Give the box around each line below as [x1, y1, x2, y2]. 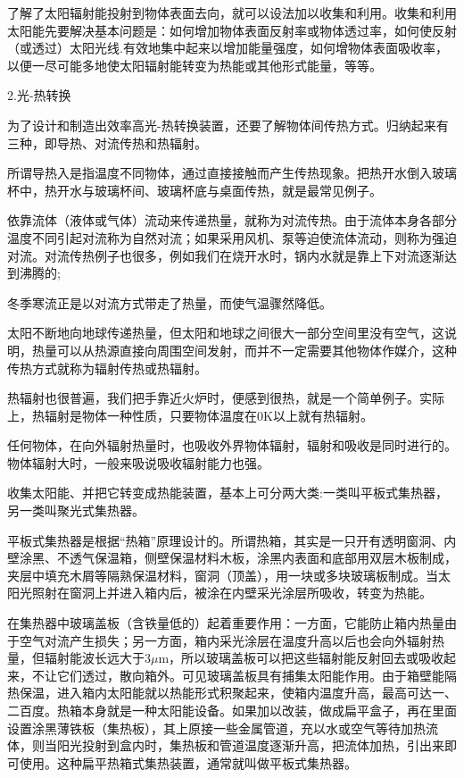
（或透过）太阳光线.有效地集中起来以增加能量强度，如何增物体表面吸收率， [7, 38, 448, 57]
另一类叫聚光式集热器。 [7, 501, 145, 520]
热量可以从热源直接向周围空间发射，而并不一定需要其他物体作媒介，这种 [31, 340, 457, 359]
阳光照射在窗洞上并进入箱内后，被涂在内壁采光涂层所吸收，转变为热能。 [7, 583, 432, 602]
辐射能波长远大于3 [44, 648, 151, 667]
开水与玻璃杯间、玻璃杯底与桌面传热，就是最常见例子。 [56, 180, 382, 199]
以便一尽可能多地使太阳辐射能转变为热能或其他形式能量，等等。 [7, 55, 382, 74]
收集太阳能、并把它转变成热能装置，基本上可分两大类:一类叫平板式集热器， [7, 483, 448, 502]
